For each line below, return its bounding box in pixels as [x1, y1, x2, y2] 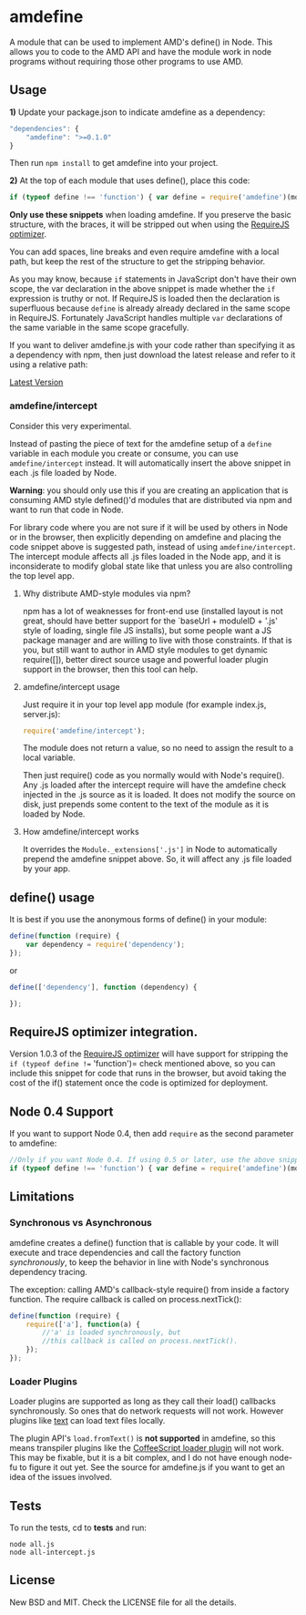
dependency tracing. [9, 1266, 88, 1277]
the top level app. [9, 570, 75, 581]
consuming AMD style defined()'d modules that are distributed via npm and [9, 494, 292, 505]
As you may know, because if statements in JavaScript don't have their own [9, 273, 298, 284]
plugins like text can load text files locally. [9, 1415, 166, 1426]
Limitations [9, 1189, 75, 1205]
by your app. [22, 863, 71, 874]
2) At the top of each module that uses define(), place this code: [9, 175, 250, 186]
